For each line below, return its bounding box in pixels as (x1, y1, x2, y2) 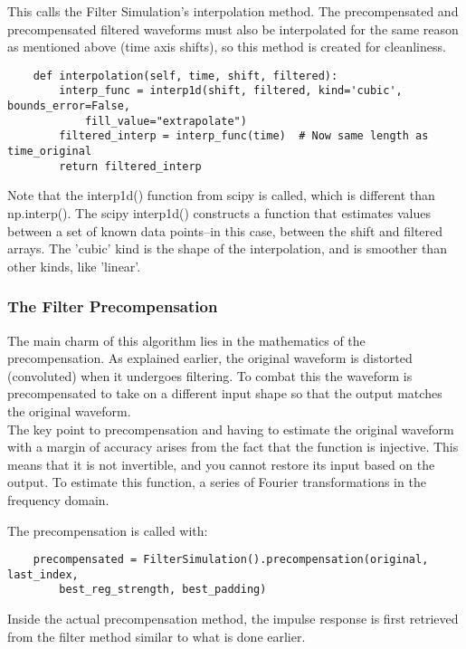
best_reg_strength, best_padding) (59, 583, 267, 597)
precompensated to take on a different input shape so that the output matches (7, 384, 442, 403)
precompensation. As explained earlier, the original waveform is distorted (7, 348, 413, 367)
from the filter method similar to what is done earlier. (7, 626, 306, 645)
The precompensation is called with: (7, 520, 208, 539)
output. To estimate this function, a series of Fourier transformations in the (7, 472, 426, 492)
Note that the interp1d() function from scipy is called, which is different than (7, 186, 435, 205)
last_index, (7, 568, 79, 581)
